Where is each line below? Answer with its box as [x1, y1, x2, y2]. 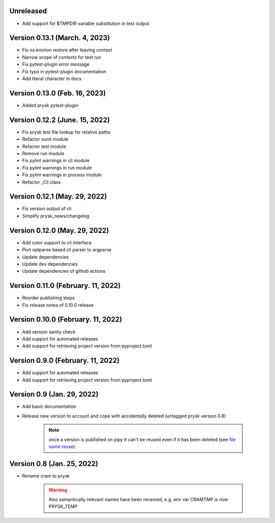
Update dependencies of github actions [22, 268, 105, 274]
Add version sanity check [22, 329, 76, 335]
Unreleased [9, 7, 47, 15]
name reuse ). [48, 443, 76, 450]
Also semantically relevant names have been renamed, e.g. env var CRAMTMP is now [48, 496, 229, 502]
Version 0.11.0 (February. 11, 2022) [9, 281, 121, 290]
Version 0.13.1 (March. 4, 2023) [9, 34, 111, 42]
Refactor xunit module [22, 136, 69, 142]
